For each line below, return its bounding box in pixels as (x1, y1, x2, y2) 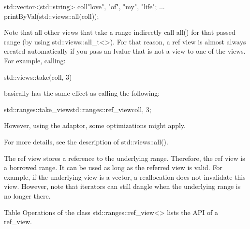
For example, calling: (4, 55, 66, 65)
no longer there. (4, 190, 51, 200)
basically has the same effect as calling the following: (4, 88, 160, 98)
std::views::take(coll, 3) (4, 72, 72, 82)
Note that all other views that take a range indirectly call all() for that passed (4, 27, 235, 37)
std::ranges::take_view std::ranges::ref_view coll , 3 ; (4, 104, 151, 114)
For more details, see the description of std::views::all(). (4, 136, 168, 146)
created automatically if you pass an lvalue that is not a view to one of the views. (4, 46, 246, 56)
